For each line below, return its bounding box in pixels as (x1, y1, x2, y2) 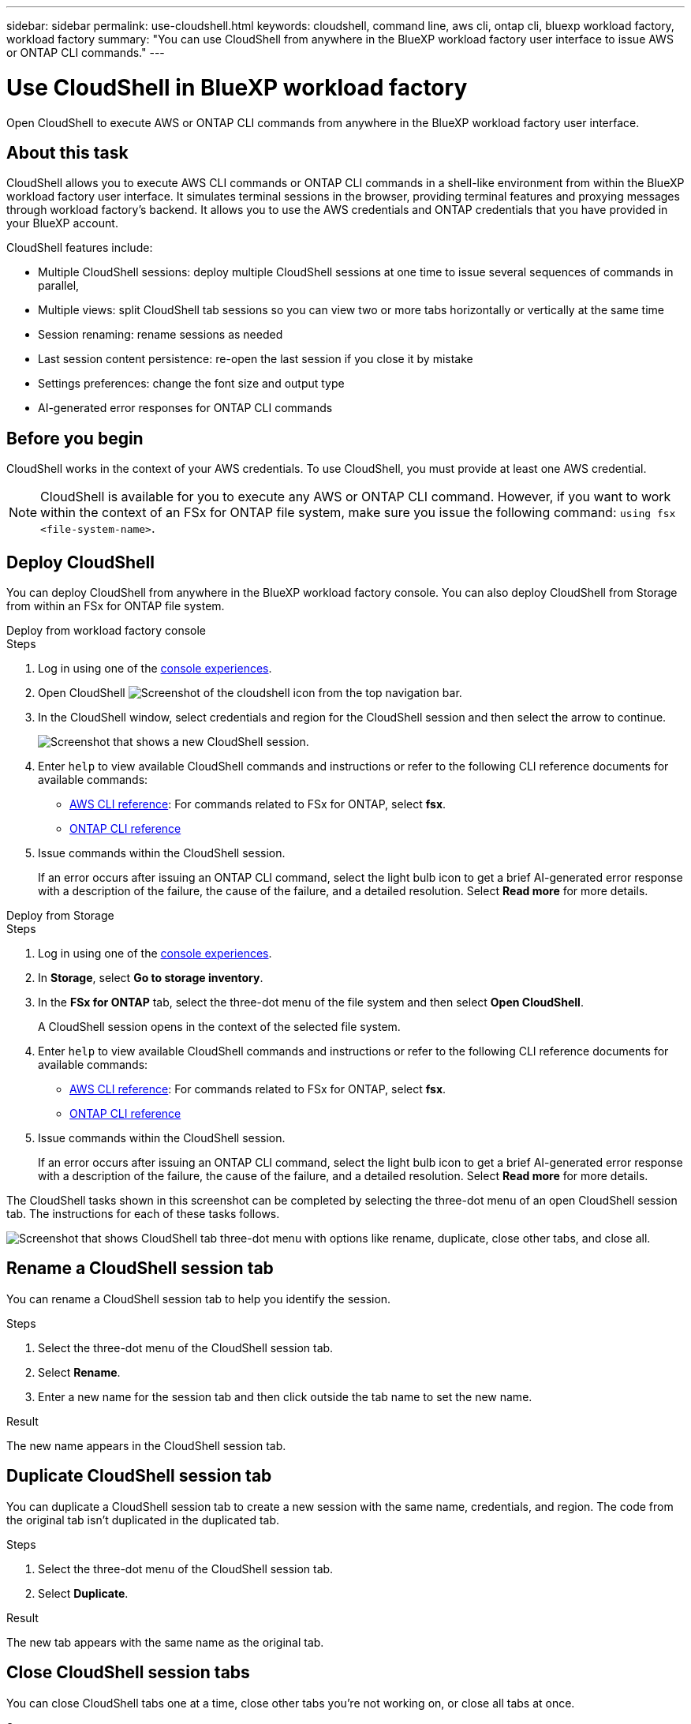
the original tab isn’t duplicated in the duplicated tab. (6, 1512, 280, 1527)
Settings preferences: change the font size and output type (38, 377, 345, 391)
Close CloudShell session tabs (6, 1662, 250, 1683)
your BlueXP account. (6, 216, 118, 230)
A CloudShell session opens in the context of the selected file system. (38, 1020, 401, 1034)
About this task (6, 142, 129, 163)
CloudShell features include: (6, 241, 153, 255)
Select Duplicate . (38, 1586, 129, 1600)
